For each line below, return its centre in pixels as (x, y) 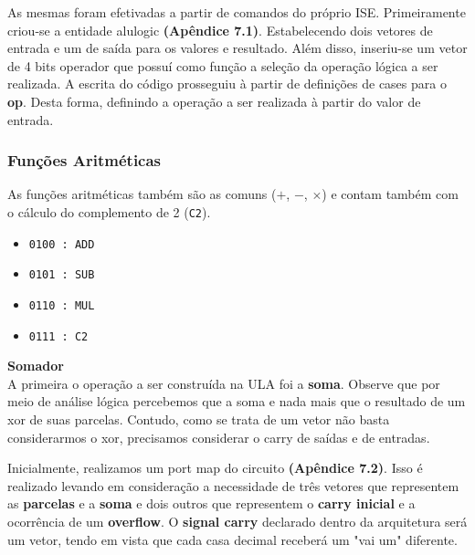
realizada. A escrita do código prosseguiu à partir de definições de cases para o (227, 84)
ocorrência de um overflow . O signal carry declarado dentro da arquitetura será (237, 521)
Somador (36, 366)
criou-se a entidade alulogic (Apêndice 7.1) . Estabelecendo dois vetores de (220, 30)
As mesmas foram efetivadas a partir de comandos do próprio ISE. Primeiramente (237, 12)
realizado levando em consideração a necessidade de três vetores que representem (233, 485)
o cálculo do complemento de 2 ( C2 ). (109, 211)
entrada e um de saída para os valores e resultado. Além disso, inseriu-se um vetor (237, 48)
